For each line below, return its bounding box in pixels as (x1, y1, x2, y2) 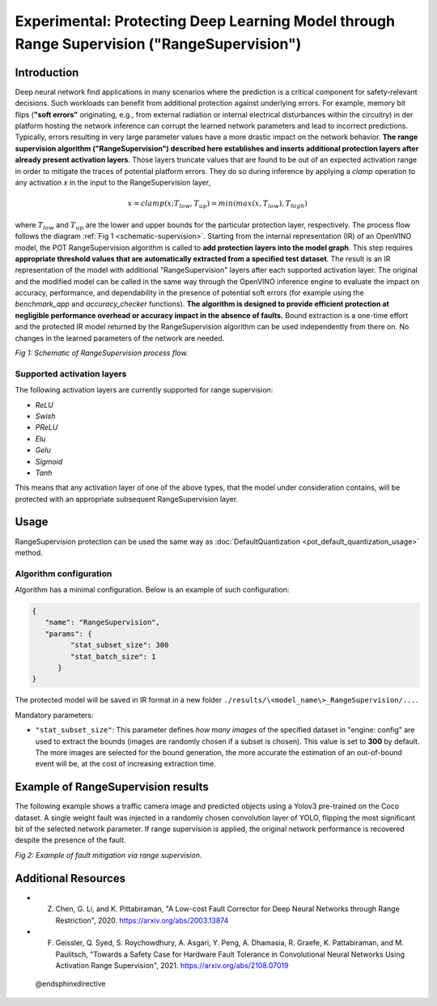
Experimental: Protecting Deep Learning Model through (15, 12, 396, 30)
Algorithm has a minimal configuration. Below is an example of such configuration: (15, 585, 290, 595)
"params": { (45, 629, 92, 639)
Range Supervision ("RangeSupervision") (15, 35, 302, 53)
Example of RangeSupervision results (15, 780, 210, 794)
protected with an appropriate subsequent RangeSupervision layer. (15, 494, 239, 503)
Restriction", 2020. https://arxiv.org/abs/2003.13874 (55, 915, 229, 925)
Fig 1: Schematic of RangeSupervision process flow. (15, 348, 189, 358)
